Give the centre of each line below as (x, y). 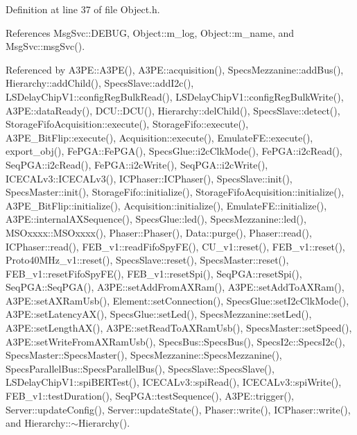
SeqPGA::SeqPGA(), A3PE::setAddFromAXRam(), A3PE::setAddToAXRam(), (175, 287)
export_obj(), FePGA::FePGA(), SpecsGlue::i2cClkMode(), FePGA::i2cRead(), (174, 151)
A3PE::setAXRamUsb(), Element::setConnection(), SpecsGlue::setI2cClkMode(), (177, 300)
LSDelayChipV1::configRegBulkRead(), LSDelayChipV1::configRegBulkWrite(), (175, 96)
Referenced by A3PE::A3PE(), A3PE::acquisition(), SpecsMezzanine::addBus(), (175, 69)
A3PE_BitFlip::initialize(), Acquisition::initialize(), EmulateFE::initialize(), (166, 205)
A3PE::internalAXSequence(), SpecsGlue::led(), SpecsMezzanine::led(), (156, 219)
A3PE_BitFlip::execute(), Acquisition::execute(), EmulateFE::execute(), (159, 137)
